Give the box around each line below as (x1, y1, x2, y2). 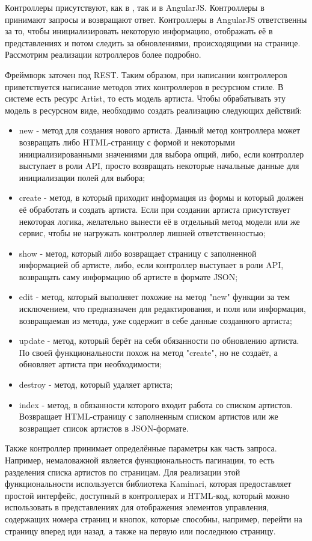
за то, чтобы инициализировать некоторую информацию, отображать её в (5, 25, 273, 37)
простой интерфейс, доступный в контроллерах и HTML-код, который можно (5, 489, 290, 501)
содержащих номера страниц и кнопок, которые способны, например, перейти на (5, 512, 302, 525)
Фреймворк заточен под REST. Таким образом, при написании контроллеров (5, 68, 287, 81)
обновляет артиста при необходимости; (19, 358, 162, 370)
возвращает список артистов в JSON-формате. (19, 421, 189, 434)
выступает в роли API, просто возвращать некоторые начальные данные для (19, 159, 299, 172)
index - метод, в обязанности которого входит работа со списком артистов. (19, 398, 293, 411)
